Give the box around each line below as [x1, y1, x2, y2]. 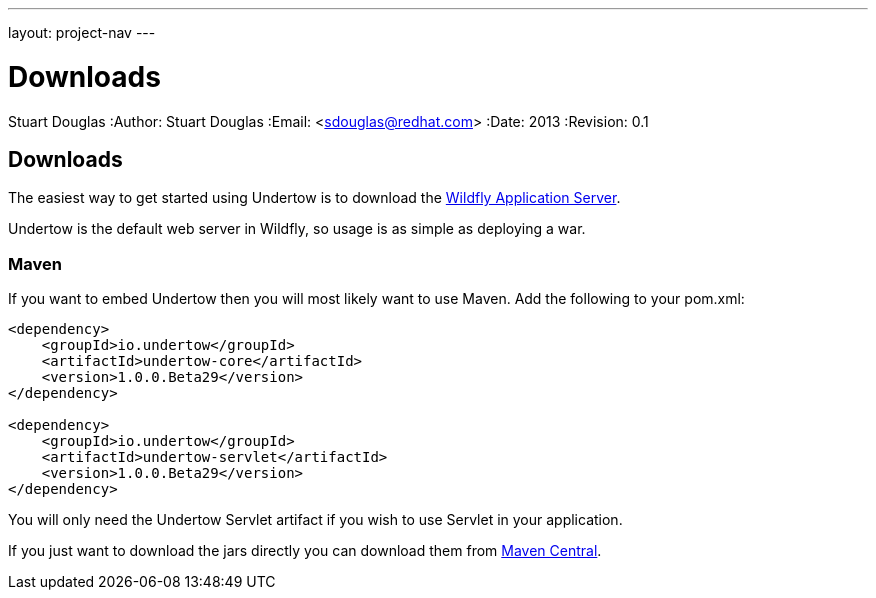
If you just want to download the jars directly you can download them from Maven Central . [8, 542, 602, 560]
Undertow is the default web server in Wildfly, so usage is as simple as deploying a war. [8, 220, 586, 238]
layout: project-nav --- [8, 24, 156, 41]
